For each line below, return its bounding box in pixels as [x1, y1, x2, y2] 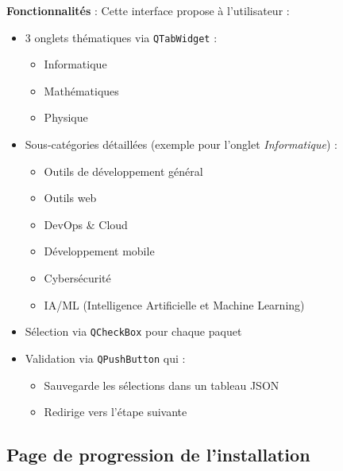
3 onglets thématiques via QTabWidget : [25, 29, 218, 45]
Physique [44, 109, 88, 126]
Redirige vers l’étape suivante [44, 403, 187, 420]
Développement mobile [44, 243, 155, 259]
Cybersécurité [44, 270, 111, 286]
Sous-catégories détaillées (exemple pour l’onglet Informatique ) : [25, 136, 337, 153]
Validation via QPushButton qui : [25, 349, 186, 366]
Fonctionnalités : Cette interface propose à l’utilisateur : [6, 2, 290, 18]
